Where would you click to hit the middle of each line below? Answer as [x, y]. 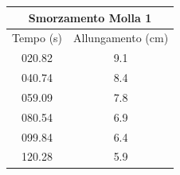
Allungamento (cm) [121, 38]
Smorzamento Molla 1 [90, 17]
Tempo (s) [37, 38]
